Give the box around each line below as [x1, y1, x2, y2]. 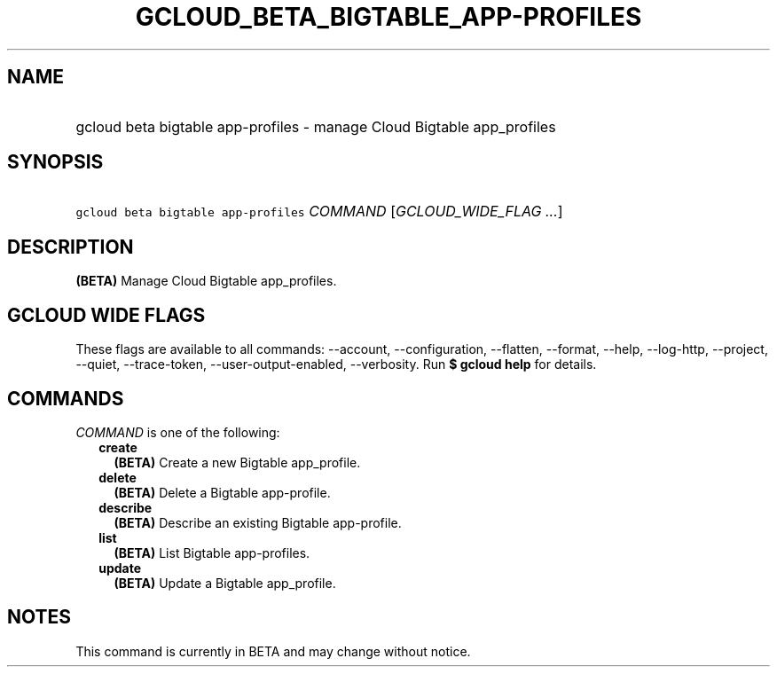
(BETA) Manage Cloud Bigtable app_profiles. [75, 273, 337, 289]
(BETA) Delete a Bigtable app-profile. [114, 484, 331, 500]
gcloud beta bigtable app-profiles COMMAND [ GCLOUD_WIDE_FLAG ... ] [75, 202, 563, 221]
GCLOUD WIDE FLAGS [7, 303, 206, 326]
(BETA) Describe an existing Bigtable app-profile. [114, 514, 402, 530]
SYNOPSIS [7, 151, 104, 174]
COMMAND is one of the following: [75, 424, 280, 440]
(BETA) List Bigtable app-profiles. [114, 545, 310, 560]
